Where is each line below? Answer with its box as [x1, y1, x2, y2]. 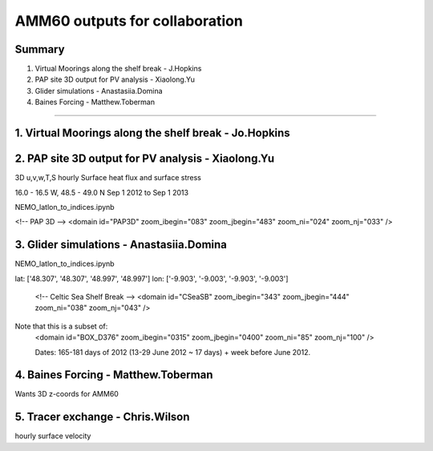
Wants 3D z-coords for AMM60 [14, 389, 119, 399]
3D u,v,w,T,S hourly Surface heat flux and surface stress [14, 173, 202, 183]
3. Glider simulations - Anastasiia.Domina [14, 238, 228, 252]
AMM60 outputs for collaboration [14, 12, 244, 30]
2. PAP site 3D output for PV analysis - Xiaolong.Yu [14, 152, 275, 166]
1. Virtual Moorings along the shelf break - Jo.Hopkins [14, 127, 290, 140]
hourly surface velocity [14, 431, 91, 441]
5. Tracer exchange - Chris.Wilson [14, 410, 190, 424]
